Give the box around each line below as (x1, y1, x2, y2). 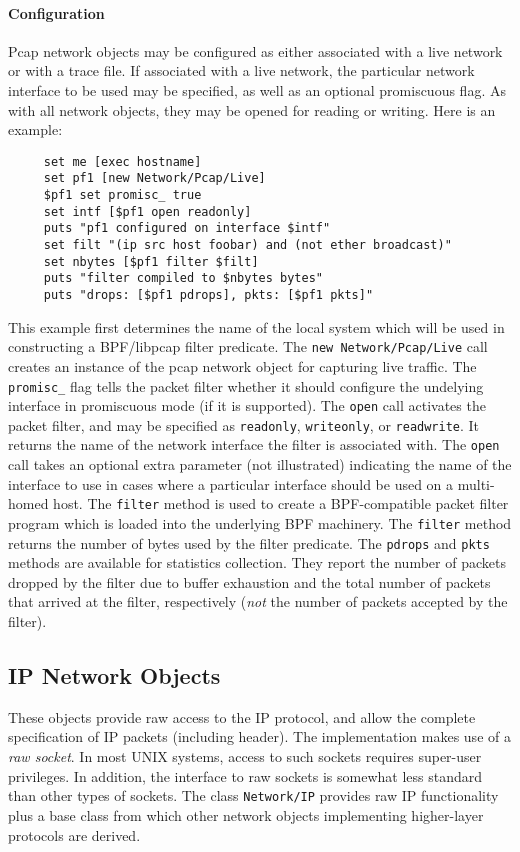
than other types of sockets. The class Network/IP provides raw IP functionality (8, 785, 499, 806)
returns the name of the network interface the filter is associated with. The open (8, 434, 500, 455)
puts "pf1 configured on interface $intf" (43, 221, 331, 236)
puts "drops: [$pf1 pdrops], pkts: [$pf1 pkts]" (43, 288, 374, 303)
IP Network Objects (8, 660, 221, 691)
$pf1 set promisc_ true (43, 188, 202, 203)
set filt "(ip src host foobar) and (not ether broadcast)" (43, 238, 452, 253)
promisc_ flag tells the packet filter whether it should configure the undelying (8, 375, 484, 396)
